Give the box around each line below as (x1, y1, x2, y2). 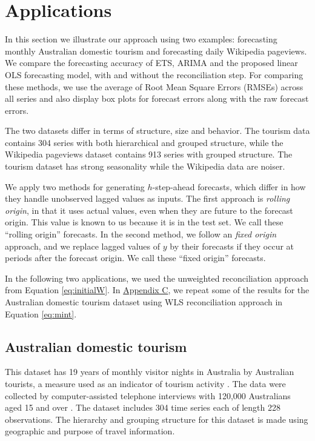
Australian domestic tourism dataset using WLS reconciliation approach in (5, 296, 283, 308)
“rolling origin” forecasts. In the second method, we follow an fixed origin (5, 228, 277, 240)
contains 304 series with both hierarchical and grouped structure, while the (5, 136, 283, 148)
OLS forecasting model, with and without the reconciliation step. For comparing (5, 68, 303, 81)
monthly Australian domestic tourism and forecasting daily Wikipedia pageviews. (5, 44, 307, 57)
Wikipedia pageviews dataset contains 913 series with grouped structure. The (5, 148, 293, 161)
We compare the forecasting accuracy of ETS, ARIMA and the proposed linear (5, 56, 298, 69)
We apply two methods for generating (5, 180, 145, 193)
